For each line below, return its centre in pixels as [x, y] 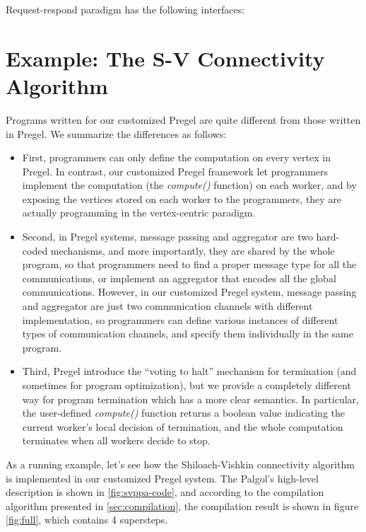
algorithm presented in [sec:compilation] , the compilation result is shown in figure [182, 505]
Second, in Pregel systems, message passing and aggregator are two [167, 237]
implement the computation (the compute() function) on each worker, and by [189, 185]
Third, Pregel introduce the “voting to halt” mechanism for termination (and [189, 371]
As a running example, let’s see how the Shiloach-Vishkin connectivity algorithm [180, 464]
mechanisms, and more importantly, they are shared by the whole [193, 250]
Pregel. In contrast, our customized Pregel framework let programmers [175, 171]
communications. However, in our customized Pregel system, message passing [189, 292]
